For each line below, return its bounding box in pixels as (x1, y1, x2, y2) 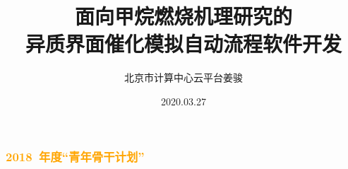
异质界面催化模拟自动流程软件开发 (25, 29, 342, 58)
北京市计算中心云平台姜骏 (124, 70, 243, 85)
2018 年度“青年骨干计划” (6, 147, 145, 165)
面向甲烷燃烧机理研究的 (74, 1, 292, 30)
